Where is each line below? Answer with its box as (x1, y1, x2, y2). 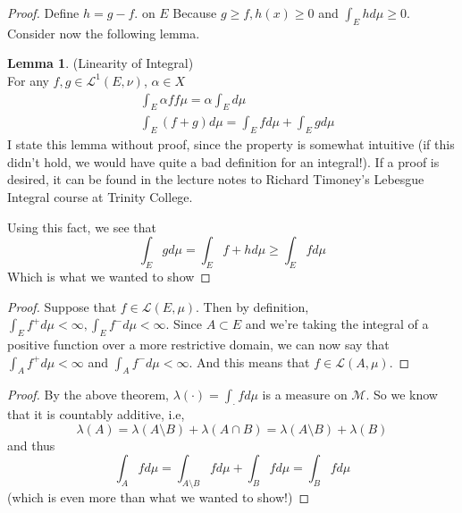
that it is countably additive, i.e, (7, 405, 185, 424)
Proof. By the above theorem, (7, 385, 169, 404)
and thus (7, 435, 55, 454)
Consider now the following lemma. (7, 23, 200, 42)
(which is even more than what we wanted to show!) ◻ (7, 488, 310, 507)
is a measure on (262, 385, 348, 404)
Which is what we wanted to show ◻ (7, 267, 211, 285)
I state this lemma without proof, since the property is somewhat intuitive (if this (7, 135, 455, 154)
